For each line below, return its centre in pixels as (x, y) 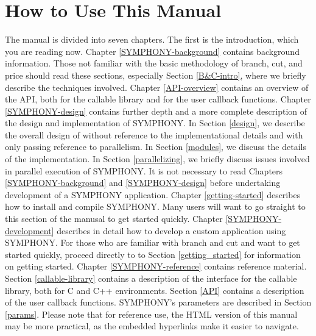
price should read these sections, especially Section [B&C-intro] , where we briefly (156, 75)
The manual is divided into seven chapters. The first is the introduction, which (152, 39)
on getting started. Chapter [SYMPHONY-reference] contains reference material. (156, 266)
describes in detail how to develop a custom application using (171, 230)
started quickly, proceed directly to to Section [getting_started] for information (153, 254)
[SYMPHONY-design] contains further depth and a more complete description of (156, 111)
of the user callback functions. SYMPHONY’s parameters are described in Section (158, 302)
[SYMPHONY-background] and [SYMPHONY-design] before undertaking (143, 183)
